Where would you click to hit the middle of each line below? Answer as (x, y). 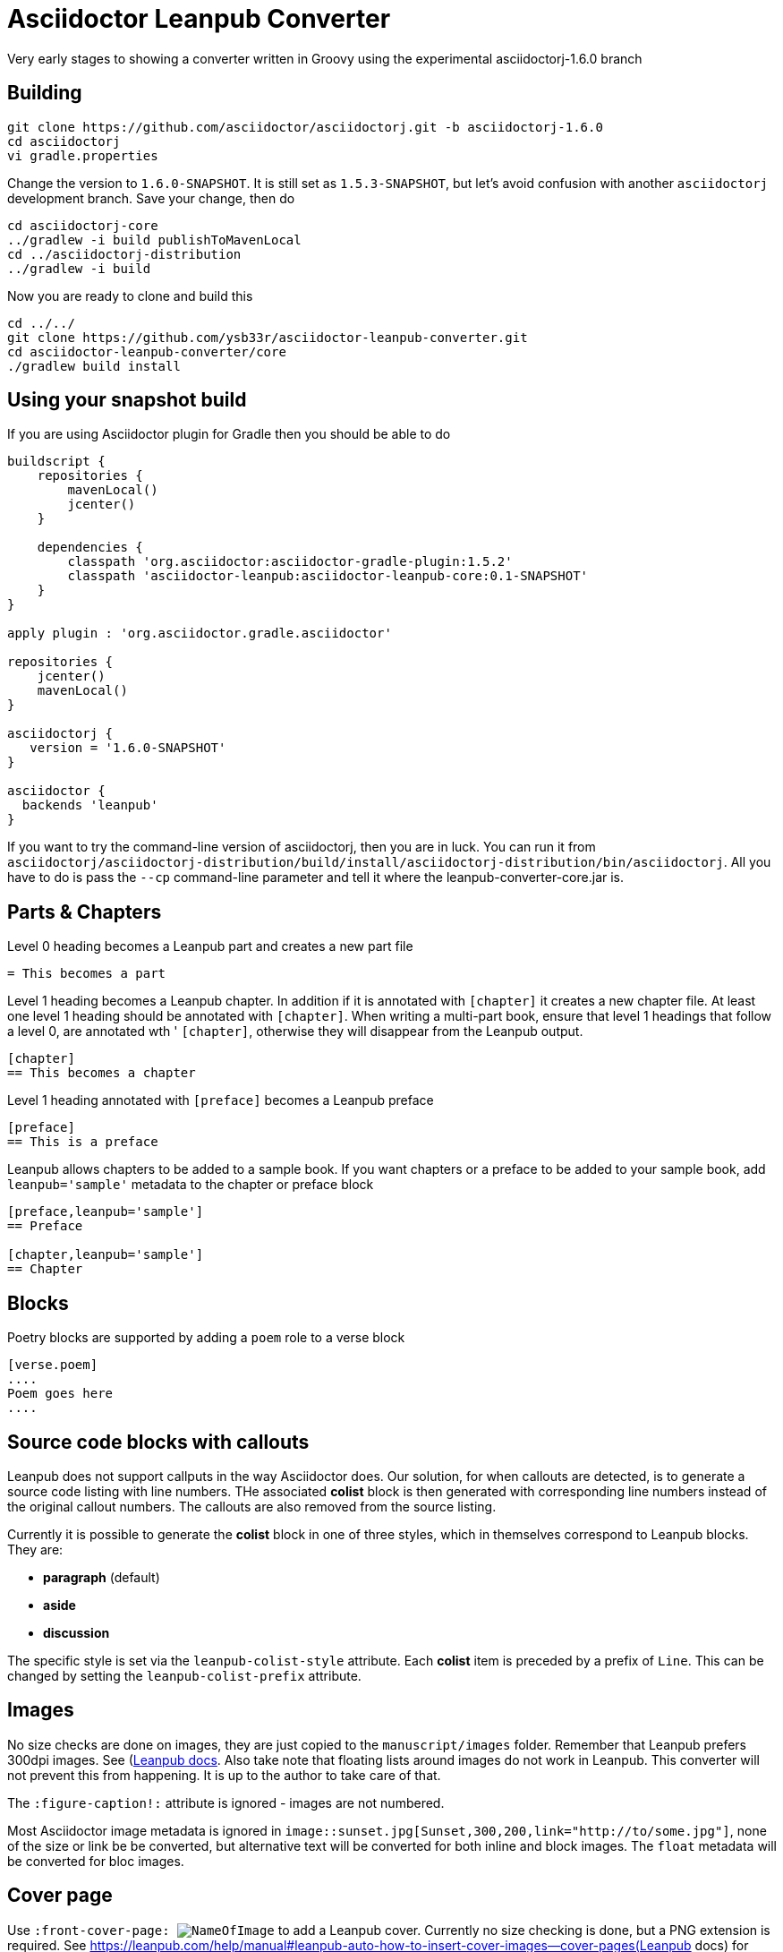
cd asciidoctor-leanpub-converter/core (147, 351)
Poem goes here (60, 1394)
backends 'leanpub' (90, 805)
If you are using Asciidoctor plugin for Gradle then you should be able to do (229, 434)
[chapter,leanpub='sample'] (106, 1255)
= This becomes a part (87, 974)
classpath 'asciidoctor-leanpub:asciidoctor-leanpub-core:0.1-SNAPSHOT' (328, 576)
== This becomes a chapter (102, 1073)
